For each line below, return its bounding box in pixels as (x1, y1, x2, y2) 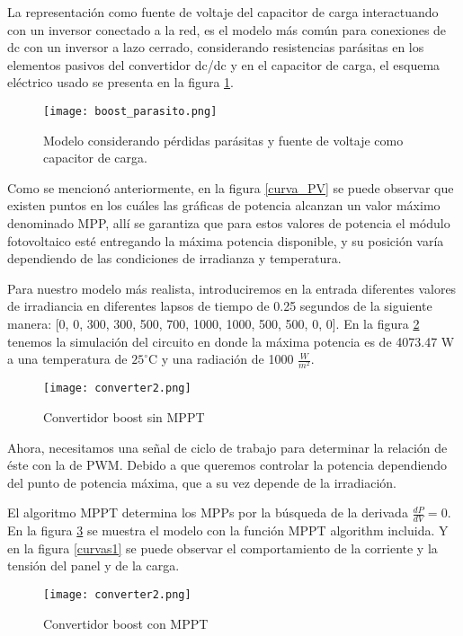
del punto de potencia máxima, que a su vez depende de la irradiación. (7, 473, 396, 491)
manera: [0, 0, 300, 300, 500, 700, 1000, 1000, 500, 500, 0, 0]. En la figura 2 (7, 314, 420, 332)
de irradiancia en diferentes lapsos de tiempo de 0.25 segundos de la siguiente (7, 296, 432, 315)
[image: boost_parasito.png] (43, 104, 218, 118)
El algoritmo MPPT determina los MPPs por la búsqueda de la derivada (7, 503, 408, 522)
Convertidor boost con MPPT (43, 614, 209, 632)
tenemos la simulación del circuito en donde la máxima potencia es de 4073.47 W (7, 331, 455, 350)
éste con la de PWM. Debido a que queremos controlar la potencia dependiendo (7, 455, 448, 474)
